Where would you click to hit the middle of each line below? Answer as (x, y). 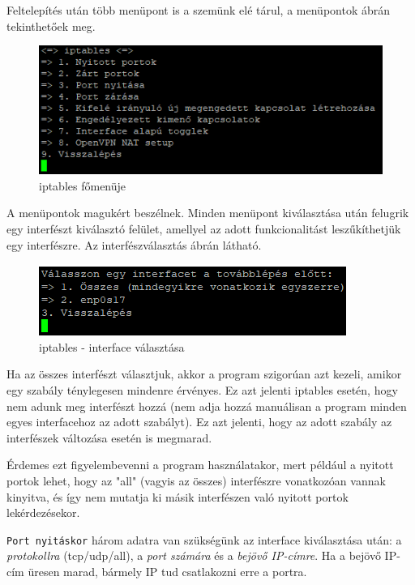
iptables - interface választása (112, 346)
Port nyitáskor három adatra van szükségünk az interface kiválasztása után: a (204, 539)
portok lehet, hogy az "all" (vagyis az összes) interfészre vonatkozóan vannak (196, 481)
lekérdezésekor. (43, 512)
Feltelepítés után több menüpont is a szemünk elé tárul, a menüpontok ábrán (199, 10)
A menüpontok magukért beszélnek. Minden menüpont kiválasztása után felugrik (208, 213)
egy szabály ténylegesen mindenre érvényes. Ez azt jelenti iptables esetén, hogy (202, 390)
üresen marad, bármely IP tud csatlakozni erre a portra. (167, 572)
